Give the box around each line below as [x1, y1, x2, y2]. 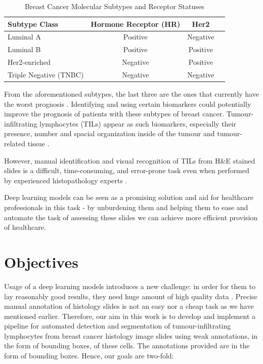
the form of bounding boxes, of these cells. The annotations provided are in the [4, 340, 250, 351]
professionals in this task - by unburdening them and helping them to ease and [4, 202, 248, 212]
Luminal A [8, 31, 41, 42]
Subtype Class [8, 18, 58, 29]
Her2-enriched [8, 57, 51, 67]
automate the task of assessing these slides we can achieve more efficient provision [4, 212, 258, 222]
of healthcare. [4, 222, 46, 232]
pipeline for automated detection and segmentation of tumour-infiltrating [4, 320, 231, 331]
